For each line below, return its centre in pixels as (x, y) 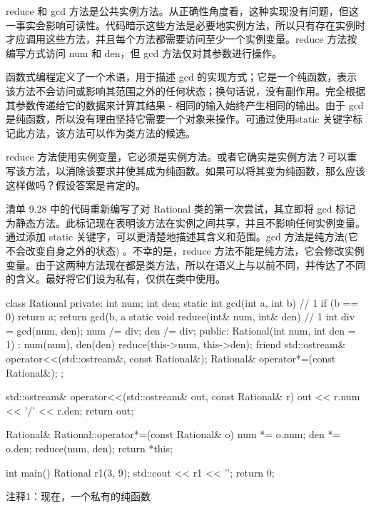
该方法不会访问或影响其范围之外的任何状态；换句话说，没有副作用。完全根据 (185, 90)
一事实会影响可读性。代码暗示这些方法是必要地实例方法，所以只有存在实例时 (185, 25)
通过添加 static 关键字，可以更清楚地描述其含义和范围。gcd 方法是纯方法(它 (182, 237)
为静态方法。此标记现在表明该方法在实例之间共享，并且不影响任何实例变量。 (185, 222)
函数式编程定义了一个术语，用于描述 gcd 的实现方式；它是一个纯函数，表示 (182, 77)
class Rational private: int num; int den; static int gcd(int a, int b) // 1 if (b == (182, 302)
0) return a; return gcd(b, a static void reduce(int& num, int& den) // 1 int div (181, 316)
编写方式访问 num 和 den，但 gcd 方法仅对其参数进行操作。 (144, 52)
